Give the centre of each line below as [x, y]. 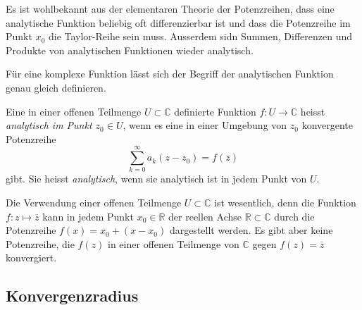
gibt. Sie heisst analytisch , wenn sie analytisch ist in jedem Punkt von [156, 179]
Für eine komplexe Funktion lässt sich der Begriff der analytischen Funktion [170, 74]
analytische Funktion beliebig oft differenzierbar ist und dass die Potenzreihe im [178, 22]
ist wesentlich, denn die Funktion [285, 203]
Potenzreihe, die [40, 243]
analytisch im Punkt [49, 125]
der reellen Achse [205, 216]
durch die [294, 216]
